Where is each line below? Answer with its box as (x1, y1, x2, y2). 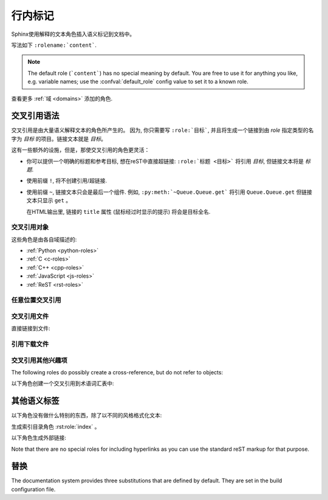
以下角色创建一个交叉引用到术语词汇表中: (11, 380, 115, 387)
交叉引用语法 (11, 111, 60, 121)
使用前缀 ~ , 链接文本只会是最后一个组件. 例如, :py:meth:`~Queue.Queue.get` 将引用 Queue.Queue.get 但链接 (26, 188, 313, 196)
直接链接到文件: (11, 325, 51, 332)
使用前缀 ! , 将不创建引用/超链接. (26, 177, 108, 185)
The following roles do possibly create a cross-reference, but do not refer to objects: (11, 369, 224, 376)
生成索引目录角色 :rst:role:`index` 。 (11, 423, 100, 430)
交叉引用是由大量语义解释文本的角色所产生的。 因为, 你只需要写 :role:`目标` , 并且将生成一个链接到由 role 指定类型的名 (11, 126, 314, 134)
